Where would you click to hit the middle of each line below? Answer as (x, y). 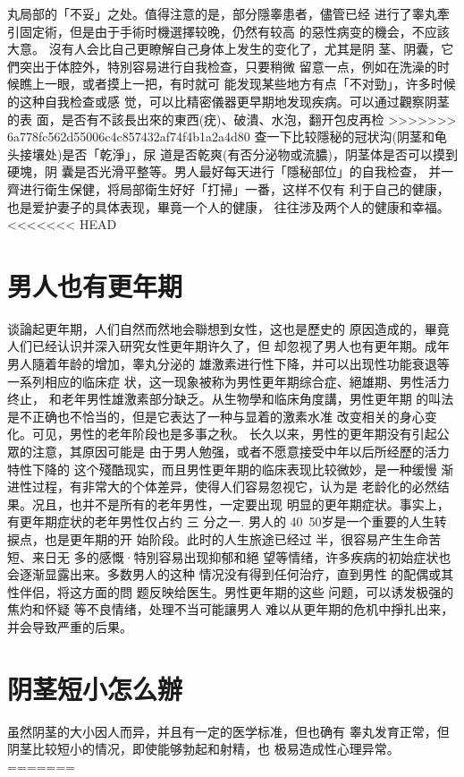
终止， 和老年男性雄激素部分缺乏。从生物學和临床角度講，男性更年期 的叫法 (231, 399)
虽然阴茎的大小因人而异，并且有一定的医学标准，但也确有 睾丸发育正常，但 (228, 731)
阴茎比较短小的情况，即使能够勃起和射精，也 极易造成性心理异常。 (203, 749)
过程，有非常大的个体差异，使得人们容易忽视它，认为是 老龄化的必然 (234, 487)
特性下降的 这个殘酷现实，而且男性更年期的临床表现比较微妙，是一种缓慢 (222, 469)
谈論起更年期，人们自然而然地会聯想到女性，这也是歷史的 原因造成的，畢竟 (228, 328)
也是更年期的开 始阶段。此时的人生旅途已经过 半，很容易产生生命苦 (243, 538)
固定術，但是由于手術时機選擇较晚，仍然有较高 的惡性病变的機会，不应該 (234, 31)
